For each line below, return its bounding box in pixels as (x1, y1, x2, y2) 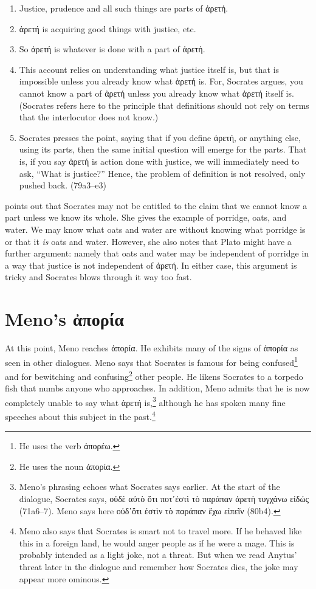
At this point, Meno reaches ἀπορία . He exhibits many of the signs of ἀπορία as (5, 342, 298, 354)
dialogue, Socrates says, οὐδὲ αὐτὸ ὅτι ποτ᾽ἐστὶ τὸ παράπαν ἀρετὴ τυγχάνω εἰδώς (19, 492, 309, 505)
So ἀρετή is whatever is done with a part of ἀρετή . (19, 43, 205, 55)
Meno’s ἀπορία (5, 306, 124, 331)
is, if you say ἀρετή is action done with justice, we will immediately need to (19, 154, 300, 167)
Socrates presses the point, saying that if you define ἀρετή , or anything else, (19, 131, 301, 143)
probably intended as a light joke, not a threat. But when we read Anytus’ (19, 548, 297, 561)
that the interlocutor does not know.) (19, 111, 159, 123)
